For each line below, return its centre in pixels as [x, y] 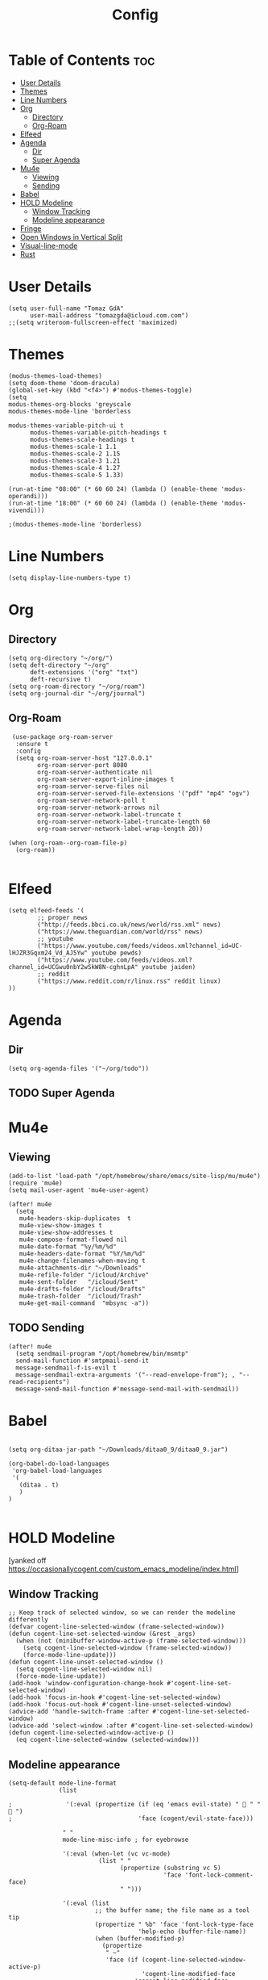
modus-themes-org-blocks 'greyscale [70, 404]
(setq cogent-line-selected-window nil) [84, 1669]
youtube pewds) [117, 953]
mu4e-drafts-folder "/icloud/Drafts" [82, 1289]
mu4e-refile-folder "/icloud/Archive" [84, 1275]
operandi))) [28, 496]
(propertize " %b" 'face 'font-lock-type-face [174, 1925]
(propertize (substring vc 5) [170, 1868]
